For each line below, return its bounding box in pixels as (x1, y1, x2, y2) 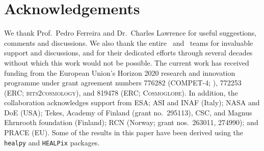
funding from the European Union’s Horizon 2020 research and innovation (4, 67, 235, 78)
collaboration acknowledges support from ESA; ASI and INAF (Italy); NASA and (4, 97, 260, 108)
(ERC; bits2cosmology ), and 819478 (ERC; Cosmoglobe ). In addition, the (4, 87, 238, 98)
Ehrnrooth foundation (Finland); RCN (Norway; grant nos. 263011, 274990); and (4, 117, 258, 128)
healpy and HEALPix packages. (4, 137, 100, 147)
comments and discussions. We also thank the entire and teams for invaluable (4, 37, 253, 48)
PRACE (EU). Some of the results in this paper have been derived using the (4, 127, 244, 138)
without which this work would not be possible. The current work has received (4, 57, 249, 68)
